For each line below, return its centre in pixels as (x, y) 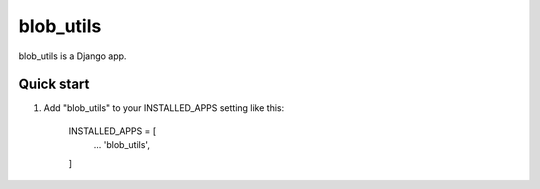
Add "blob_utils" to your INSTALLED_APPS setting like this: (164, 108)
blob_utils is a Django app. (72, 56)
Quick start (54, 84)
